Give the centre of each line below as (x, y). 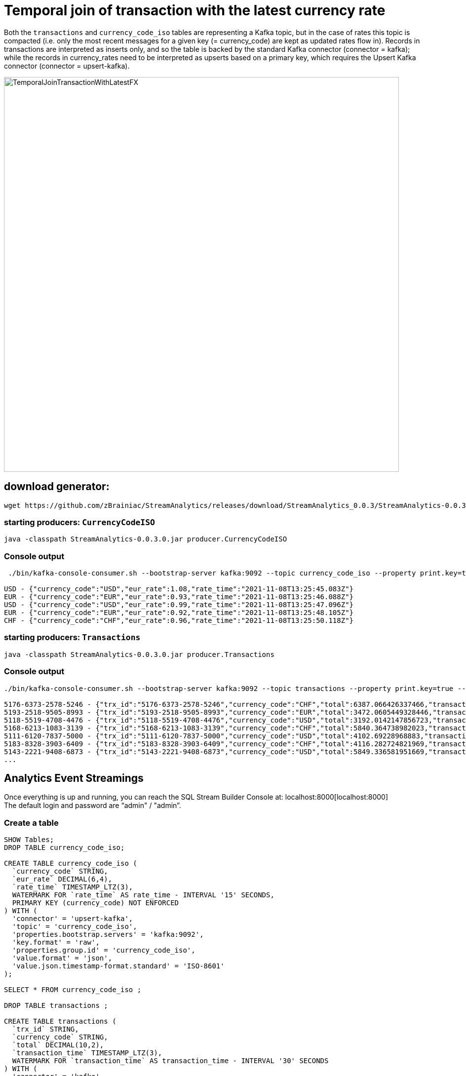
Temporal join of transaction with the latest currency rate (195, 10)
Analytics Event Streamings (74, 778)
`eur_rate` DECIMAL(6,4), (62, 879)
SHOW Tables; (29, 840)
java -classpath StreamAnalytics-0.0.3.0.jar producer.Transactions (139, 654)
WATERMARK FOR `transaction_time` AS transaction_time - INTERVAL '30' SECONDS (170, 1061)
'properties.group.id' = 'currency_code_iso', (104, 950)
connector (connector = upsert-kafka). (67, 66)
